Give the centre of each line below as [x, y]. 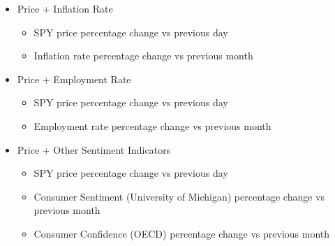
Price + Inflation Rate [65, 8]
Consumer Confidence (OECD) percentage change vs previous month [182, 233]
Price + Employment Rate [74, 79]
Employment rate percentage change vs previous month [152, 125]
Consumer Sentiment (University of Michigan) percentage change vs [179, 196]
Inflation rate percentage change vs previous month [143, 56]
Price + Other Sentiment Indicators [94, 149]
